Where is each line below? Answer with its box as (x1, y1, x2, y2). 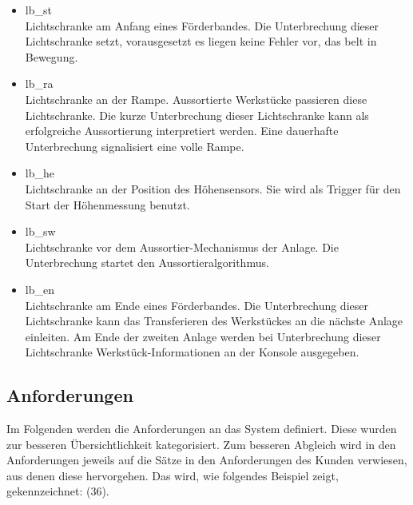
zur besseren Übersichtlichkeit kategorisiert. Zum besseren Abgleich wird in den (6, 435, 396, 452)
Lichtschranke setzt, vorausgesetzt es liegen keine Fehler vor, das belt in (25, 33, 377, 50)
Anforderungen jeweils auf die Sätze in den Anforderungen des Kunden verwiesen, (6, 451, 407, 468)
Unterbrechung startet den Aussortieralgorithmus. (25, 254, 269, 271)
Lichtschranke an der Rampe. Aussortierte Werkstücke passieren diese (25, 90, 367, 107)
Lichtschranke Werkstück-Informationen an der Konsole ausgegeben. (25, 344, 359, 360)
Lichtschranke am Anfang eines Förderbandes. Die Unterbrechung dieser (25, 17, 379, 34)
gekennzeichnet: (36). (6, 483, 109, 499)
